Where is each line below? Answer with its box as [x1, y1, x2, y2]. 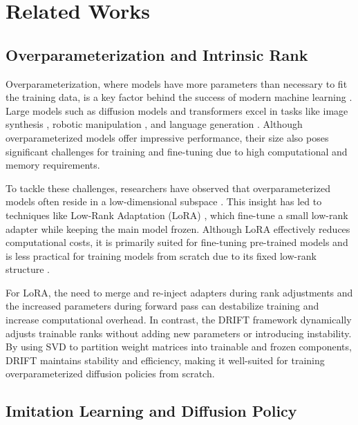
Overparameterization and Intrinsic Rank [6, 44, 308, 65]
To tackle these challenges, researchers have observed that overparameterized [6, 180, 330, 195]
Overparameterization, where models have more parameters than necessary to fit [6, 76, 348, 91]
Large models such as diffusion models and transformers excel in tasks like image [6, 103, 348, 117]
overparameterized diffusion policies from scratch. [6, 366, 215, 381]
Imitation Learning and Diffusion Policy [6, 400, 297, 422]
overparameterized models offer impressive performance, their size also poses [6, 130, 329, 144]
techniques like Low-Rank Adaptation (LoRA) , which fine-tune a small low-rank [6, 207, 348, 222]
